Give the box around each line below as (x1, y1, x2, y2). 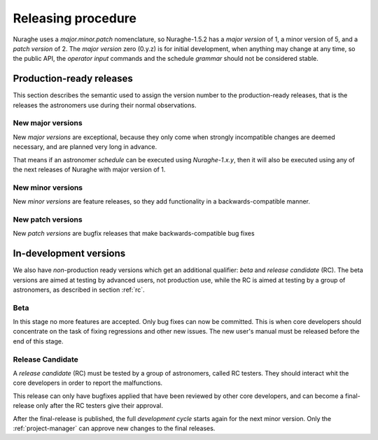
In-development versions (13, 248, 126, 260)
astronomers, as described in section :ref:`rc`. (13, 285, 145, 294)
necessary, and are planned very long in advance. (13, 143, 157, 151)
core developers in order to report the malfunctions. (13, 378, 163, 388)
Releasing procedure (13, 10, 136, 26)
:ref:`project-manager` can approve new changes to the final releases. (13, 424, 216, 432)
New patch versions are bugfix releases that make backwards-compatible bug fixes (13, 229, 255, 238)
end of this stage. (13, 336, 64, 346)
